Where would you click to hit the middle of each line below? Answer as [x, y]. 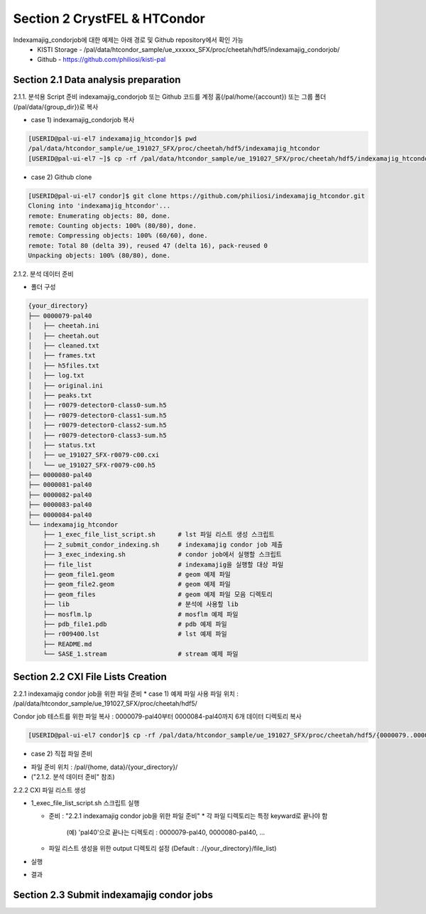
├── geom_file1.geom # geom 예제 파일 [137, 575]
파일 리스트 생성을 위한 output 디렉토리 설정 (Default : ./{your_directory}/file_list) [163, 849]
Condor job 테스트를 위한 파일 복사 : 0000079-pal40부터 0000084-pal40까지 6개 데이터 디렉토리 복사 [157, 716]
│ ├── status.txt [62, 445]
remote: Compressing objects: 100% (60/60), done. [118, 236]
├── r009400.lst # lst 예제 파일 [135, 634]
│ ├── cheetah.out [64, 335]
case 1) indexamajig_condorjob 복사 [83, 120]
